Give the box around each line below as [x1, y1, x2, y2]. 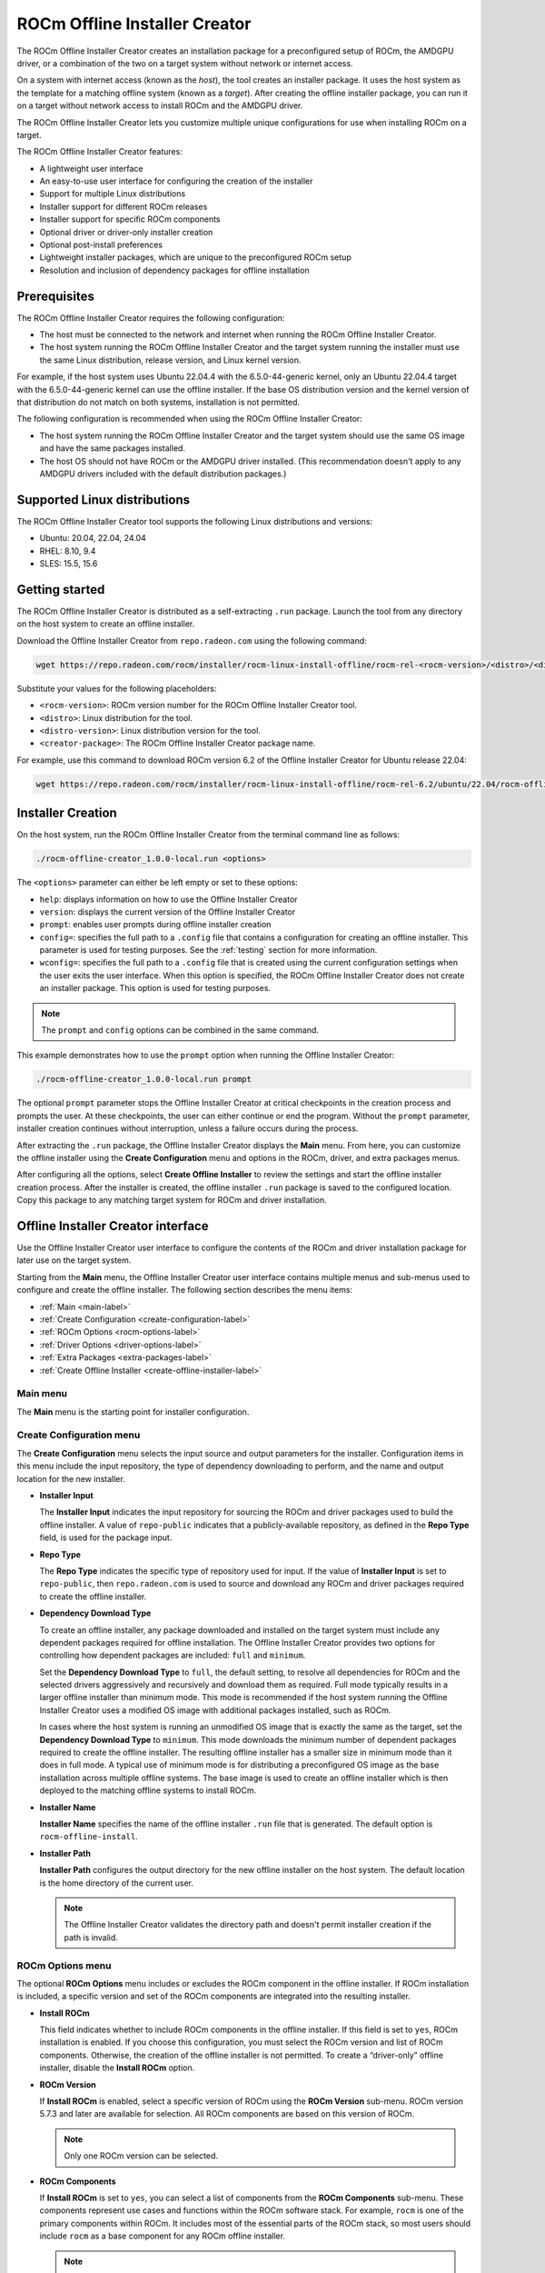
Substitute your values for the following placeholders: [16, 683, 217, 694]
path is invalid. [64, 1932, 118, 1943]
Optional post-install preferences [39, 239, 163, 250]
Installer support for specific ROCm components [39, 214, 221, 225]
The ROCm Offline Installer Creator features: [16, 146, 183, 157]
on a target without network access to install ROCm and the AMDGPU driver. [16, 100, 303, 111]
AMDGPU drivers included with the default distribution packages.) [39, 468, 287, 479]
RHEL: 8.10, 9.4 [39, 546, 96, 556]
